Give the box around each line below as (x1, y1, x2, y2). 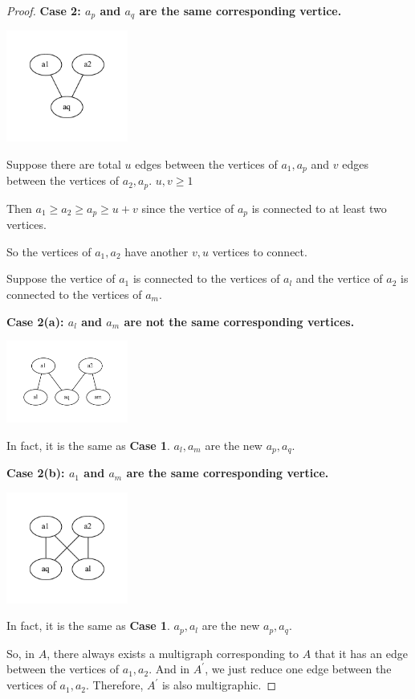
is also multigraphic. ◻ (161, 677, 277, 693)
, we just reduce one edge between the (205, 660, 392, 677)
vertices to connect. (212, 243, 307, 260)
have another (124, 243, 189, 260)
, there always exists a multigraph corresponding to (47, 644, 299, 661)
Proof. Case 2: (6, 2, 81, 18)
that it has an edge (314, 644, 408, 661)
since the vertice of (141, 199, 234, 216)
